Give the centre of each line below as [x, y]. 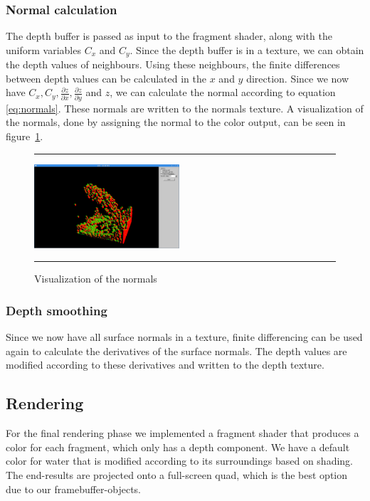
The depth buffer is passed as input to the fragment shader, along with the [169, 36]
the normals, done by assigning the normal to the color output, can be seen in [176, 122]
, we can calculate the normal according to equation [223, 92]
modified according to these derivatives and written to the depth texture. [165, 365]
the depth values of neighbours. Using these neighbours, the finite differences [173, 64]
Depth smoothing [57, 310]
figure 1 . [25, 136]
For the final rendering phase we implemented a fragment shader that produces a [183, 433]
